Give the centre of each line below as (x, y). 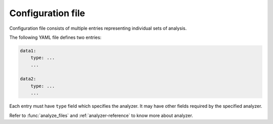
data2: (28, 79)
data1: (28, 51)
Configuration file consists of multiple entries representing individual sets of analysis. (98, 28)
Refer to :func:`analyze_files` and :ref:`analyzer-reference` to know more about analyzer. (101, 115)
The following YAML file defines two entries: (55, 37)
